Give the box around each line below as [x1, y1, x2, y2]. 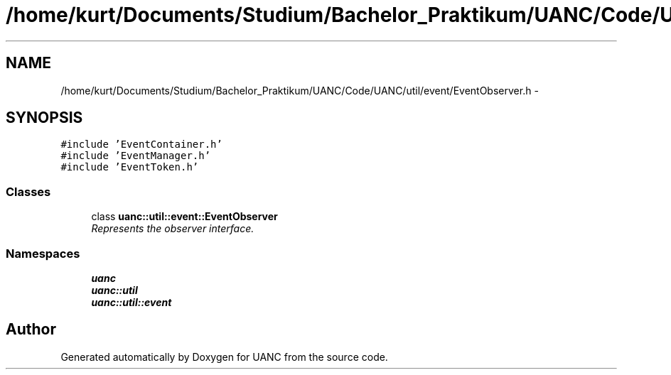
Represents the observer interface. [91, 222, 254, 235]
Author [6, 320, 56, 339]
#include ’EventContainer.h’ [60, 138, 222, 151]
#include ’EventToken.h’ [60, 161, 199, 173]
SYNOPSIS [6, 109, 83, 127]
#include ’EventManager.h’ [60, 150, 211, 162]
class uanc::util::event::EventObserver [91, 210, 278, 223]
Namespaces [6, 246, 80, 261]
